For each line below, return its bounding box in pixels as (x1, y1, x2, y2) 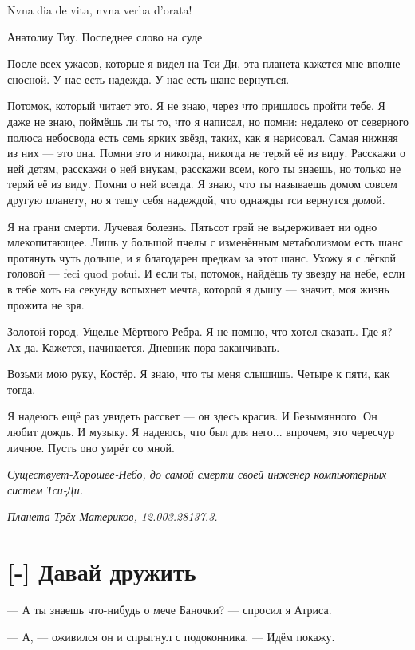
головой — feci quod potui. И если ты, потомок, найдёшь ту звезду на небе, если (7, 265, 405, 282)
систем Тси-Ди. (7, 481, 84, 498)
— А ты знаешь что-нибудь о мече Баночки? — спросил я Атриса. (7, 601, 332, 618)
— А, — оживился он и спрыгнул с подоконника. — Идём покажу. (7, 628, 335, 644)
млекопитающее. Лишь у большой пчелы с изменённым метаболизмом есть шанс (7, 234, 403, 250)
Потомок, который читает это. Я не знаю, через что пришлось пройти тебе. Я (7, 97, 385, 114)
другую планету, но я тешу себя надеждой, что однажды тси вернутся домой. (7, 191, 385, 207)
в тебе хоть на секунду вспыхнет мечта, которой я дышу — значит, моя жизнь (7, 280, 389, 297)
